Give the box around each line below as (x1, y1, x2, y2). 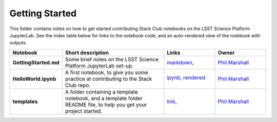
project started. (65, 107, 103, 114)
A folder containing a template (65, 88, 138, 95)
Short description (65, 49, 109, 56)
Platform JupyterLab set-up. (65, 62, 133, 69)
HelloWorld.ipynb (12, 75, 56, 82)
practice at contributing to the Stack (65, 75, 152, 82)
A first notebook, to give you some (65, 69, 149, 76)
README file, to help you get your (65, 101, 147, 108)
